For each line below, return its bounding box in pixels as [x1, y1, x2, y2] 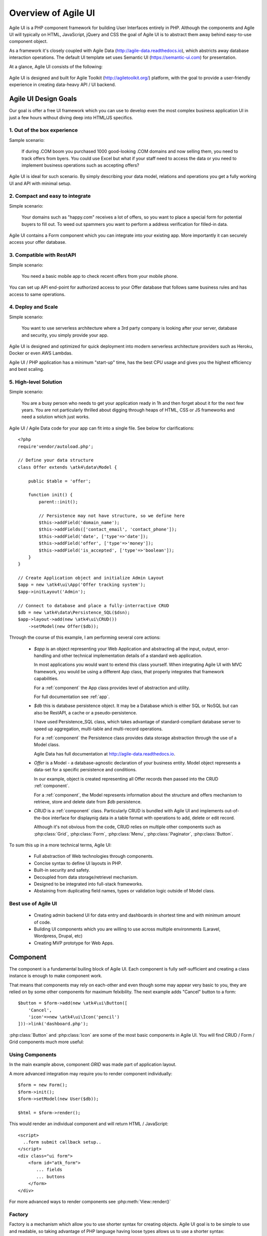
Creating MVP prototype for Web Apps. [34, 940, 114, 946]
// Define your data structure [18, 457, 94, 463]
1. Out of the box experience [9, 127, 78, 133]
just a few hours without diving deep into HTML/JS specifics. [9, 114, 133, 121]
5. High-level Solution [9, 378, 62, 385]
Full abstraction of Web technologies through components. [34, 853, 154, 859]
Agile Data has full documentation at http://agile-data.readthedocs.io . [34, 750, 176, 756]
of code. [34, 919, 51, 925]
